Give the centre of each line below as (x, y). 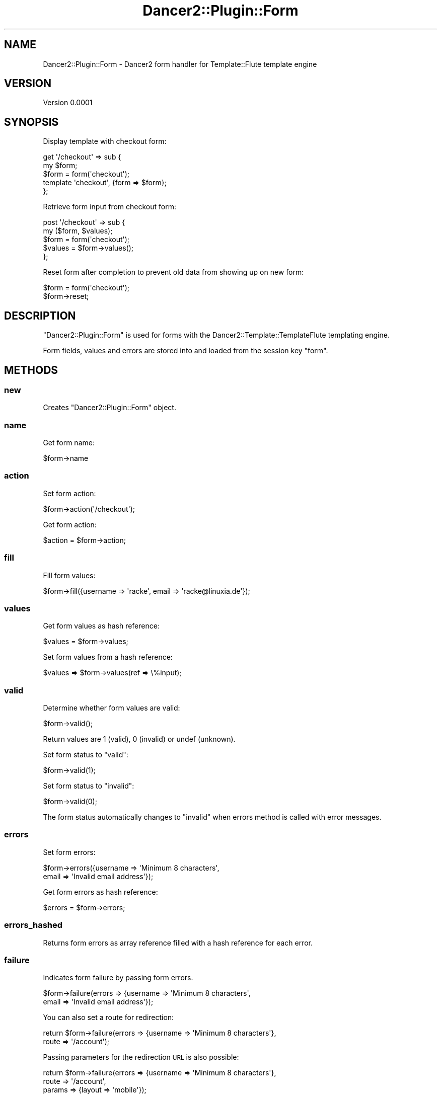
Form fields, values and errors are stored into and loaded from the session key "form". (186, 351)
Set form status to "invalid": (89, 786)
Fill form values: (69, 575)
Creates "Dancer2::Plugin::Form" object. (109, 408)
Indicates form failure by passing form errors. (118, 978)
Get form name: (69, 443)
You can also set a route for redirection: (108, 1017)
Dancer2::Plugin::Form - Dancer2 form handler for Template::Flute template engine (180, 64)
